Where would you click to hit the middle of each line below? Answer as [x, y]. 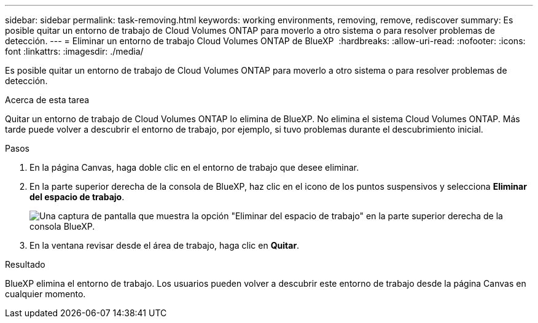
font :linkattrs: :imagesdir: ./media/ [74, 51]
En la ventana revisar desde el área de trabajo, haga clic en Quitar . [165, 245]
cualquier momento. [45, 294]
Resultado [25, 264]
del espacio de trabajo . [77, 197]
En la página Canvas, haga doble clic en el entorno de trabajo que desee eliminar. [194, 167]
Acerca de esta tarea [47, 100]
